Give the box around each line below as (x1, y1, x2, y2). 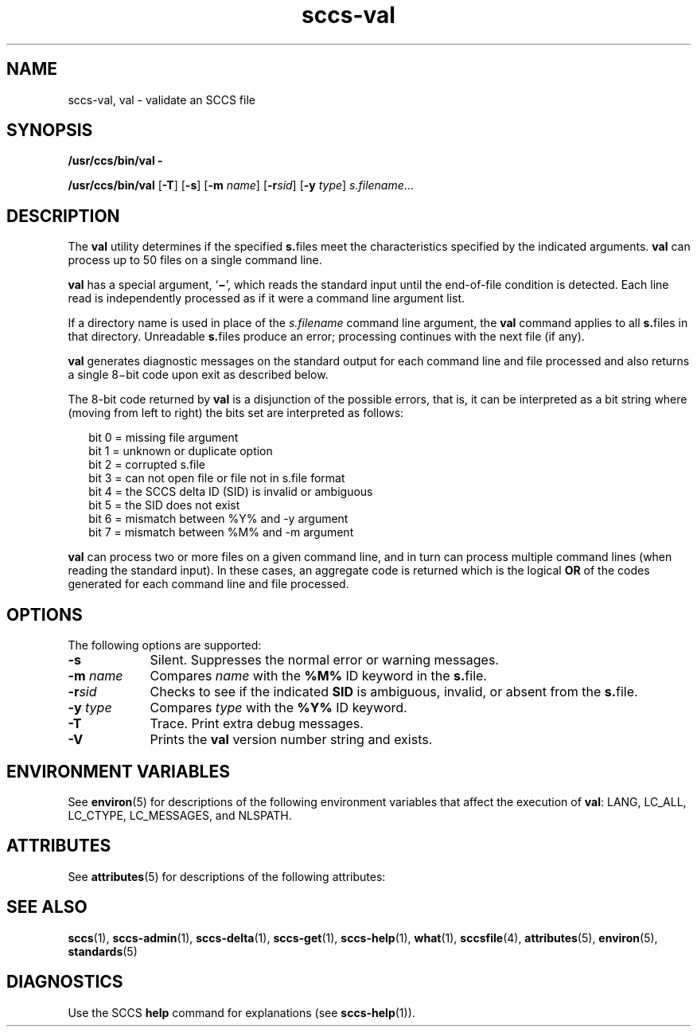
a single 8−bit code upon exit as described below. (68, 368, 329, 382)
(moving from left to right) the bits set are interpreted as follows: (68, 406, 404, 420)
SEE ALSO (6, 897, 88, 918)
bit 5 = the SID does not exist (88, 498, 240, 513)
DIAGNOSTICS (6, 972, 123, 992)
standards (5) (68, 944, 138, 958)
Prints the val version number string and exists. (150, 731, 433, 748)
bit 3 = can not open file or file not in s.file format (88, 471, 345, 485)
